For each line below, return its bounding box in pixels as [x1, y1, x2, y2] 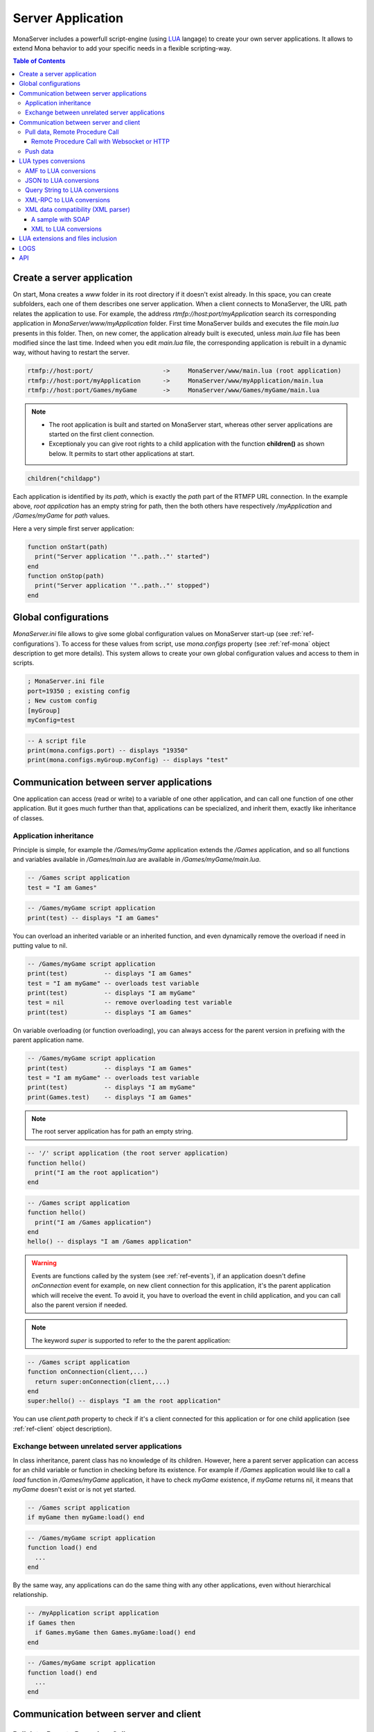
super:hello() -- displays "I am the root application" [27, 1397, 222, 1405]
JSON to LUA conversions [25, 177, 100, 185]
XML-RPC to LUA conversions [25, 195, 111, 204]
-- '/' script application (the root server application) [27, 1149, 229, 1157]
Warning [31, 1259, 57, 1267]
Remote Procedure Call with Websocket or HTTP [31, 137, 170, 145]
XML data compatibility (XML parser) [25, 205, 131, 214]
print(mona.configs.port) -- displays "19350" [27, 746, 188, 754]
